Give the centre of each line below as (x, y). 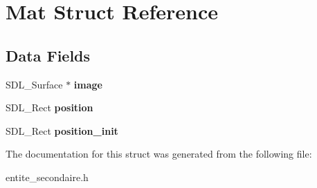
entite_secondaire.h (47, 177)
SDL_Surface (34, 84)
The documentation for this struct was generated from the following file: (159, 154)
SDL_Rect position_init (62, 130)
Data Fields (48, 55)
